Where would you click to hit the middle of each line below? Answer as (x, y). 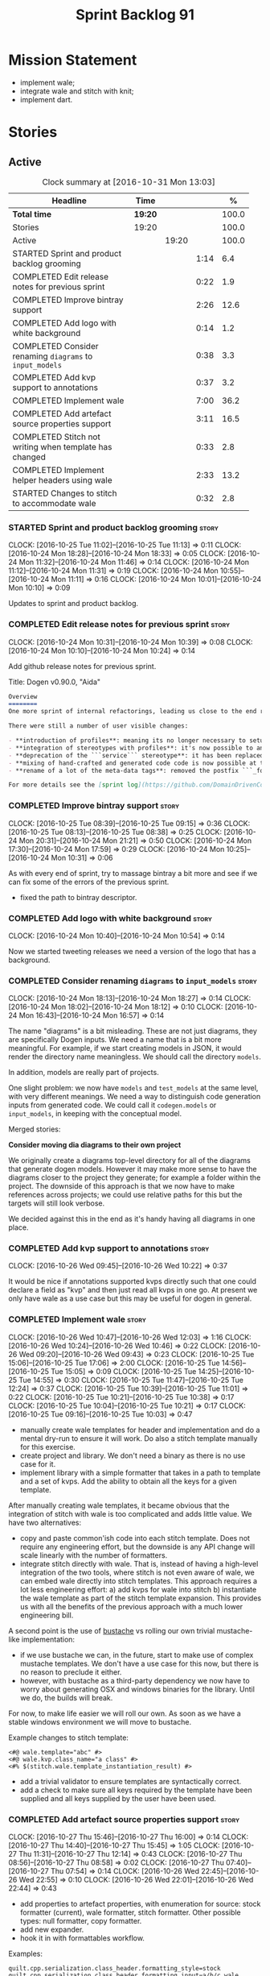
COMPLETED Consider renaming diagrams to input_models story (133, 981)
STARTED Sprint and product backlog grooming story (113, 527)
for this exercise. (48, 1447)
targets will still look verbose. (57, 1203)
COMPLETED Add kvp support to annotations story (109, 1248)
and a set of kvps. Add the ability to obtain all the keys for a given (128, 1481)
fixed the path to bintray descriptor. (78, 897)
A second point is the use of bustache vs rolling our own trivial (112, 1630)
